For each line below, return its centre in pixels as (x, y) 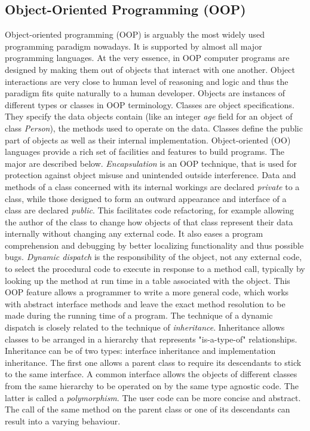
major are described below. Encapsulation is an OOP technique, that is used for (151, 163)
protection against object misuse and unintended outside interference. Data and (151, 175)
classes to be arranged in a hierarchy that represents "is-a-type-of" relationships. (151, 339)
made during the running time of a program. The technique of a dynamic (139, 315)
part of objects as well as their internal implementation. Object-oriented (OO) (148, 140)
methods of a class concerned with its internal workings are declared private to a (152, 186)
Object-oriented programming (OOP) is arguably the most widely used (135, 34)
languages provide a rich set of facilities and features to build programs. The (145, 152)
